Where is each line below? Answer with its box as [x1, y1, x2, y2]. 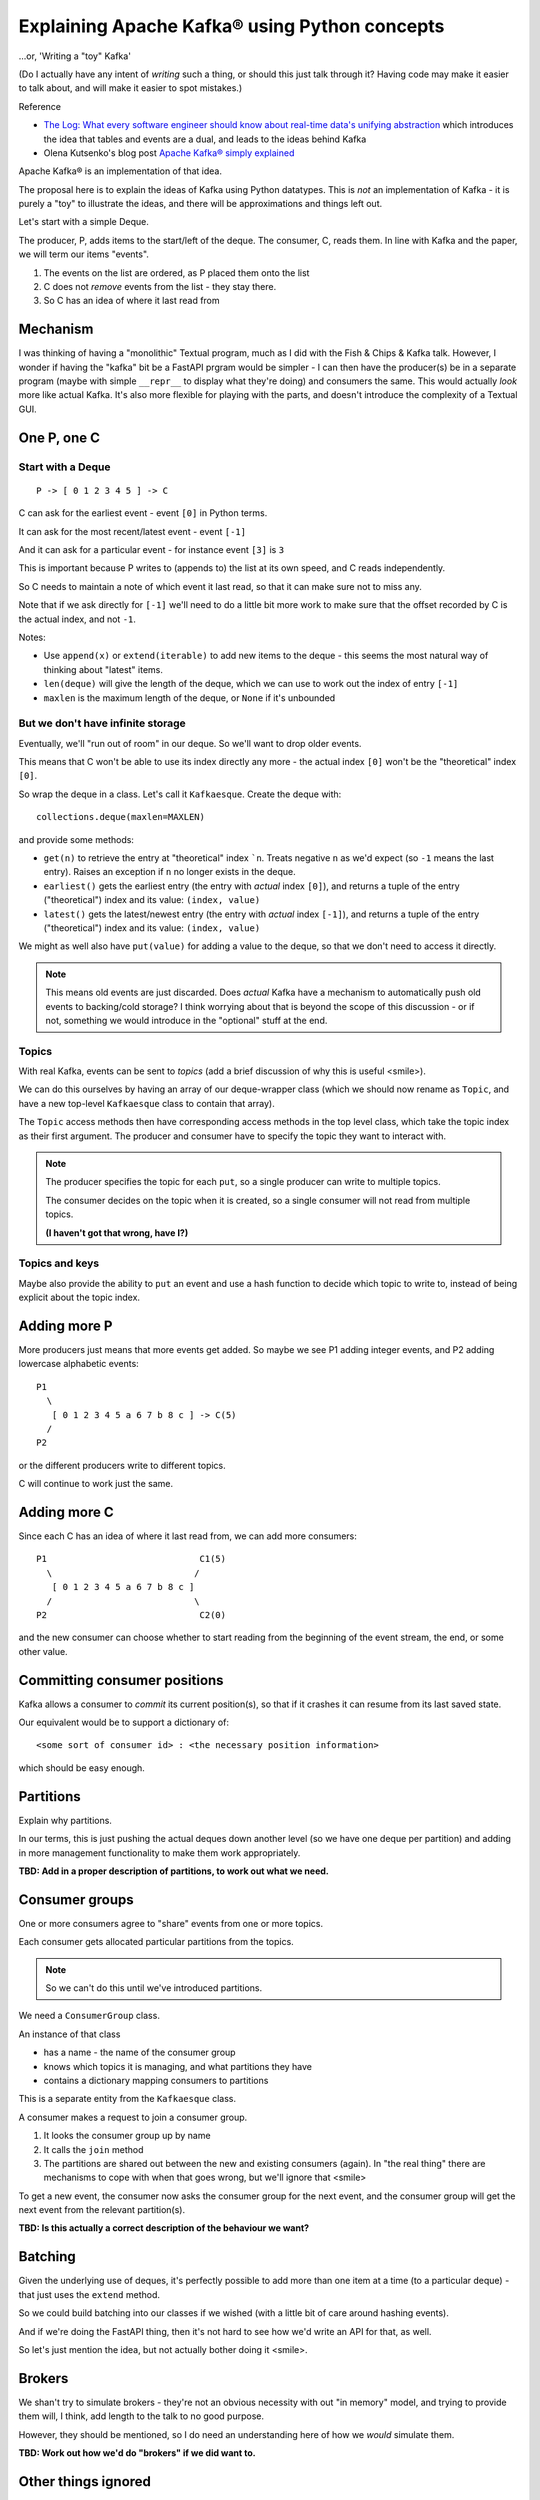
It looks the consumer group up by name [43, 2130, 211, 2142]
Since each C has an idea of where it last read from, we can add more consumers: [18, 1530, 357, 1542]
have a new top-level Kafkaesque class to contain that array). [18, 1097, 275, 1109]
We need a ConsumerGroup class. [18, 2010, 160, 2022]
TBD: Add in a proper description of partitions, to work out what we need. [18, 1865, 330, 1877]
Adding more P [18, 1317, 113, 1334]
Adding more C [18, 1503, 114, 1520]
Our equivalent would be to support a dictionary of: [18, 1716, 230, 1729]
